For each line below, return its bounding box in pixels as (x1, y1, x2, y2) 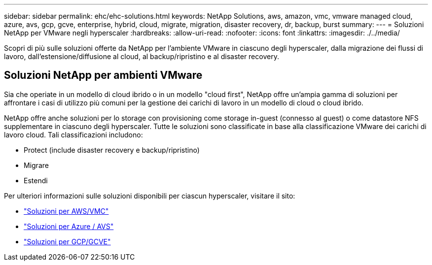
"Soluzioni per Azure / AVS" (24, 222, 114, 231)
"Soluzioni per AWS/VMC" (24, 206, 109, 215)
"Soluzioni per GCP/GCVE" (24, 237, 111, 246)
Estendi (24, 176, 48, 185)
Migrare (24, 161, 49, 169)
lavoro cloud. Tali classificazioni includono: (4, 130, 143, 139)
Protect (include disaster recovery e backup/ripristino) (24, 145, 200, 154)
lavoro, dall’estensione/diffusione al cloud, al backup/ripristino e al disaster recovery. (4, 52, 279, 61)
